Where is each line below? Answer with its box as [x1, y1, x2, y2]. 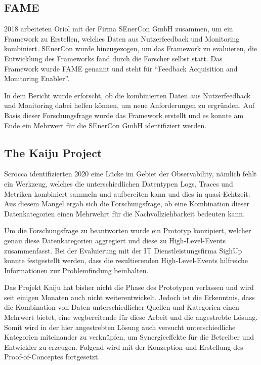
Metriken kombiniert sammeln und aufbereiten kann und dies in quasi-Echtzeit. [4, 188, 250, 199]
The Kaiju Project [4, 144, 102, 160]
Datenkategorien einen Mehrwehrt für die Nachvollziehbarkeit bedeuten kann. [4, 208, 245, 218]
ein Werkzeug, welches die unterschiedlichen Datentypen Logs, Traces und [4, 178, 233, 189]
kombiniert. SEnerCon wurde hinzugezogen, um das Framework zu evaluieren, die [4, 43, 257, 54]
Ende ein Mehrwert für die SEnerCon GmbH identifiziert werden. [4, 120, 207, 130]
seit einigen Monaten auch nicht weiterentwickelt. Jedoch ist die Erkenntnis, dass [4, 291, 255, 302]
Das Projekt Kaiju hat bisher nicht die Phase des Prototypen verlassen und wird [4, 282, 254, 293]
